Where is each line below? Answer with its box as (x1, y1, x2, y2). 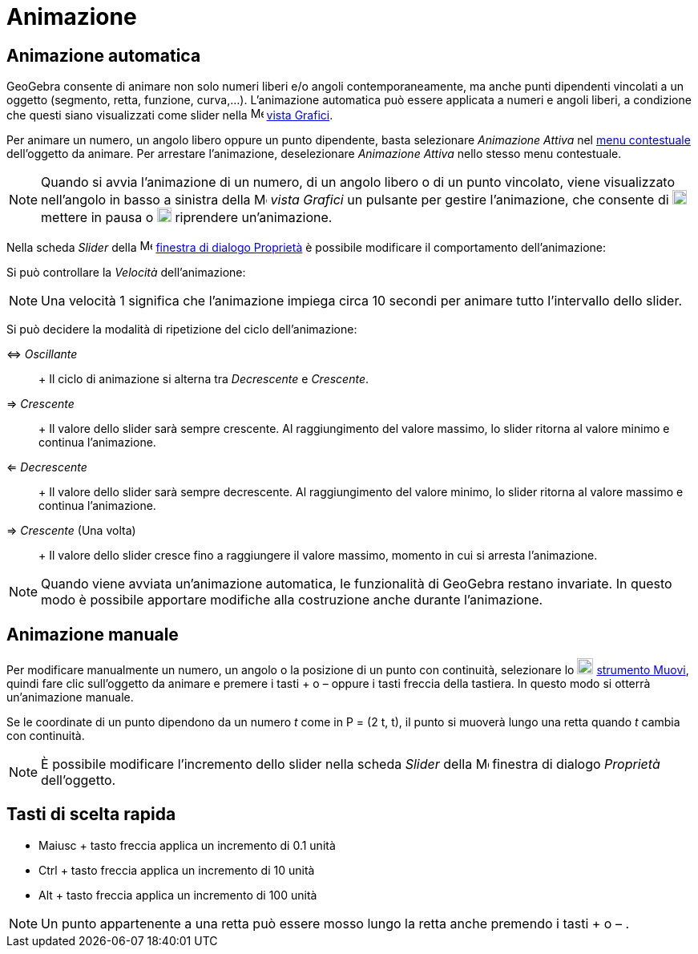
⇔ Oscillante (6, 347, 78, 362)
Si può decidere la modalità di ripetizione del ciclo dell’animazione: (6, 322, 357, 337)
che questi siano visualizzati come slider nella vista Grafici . (6, 108, 333, 123)
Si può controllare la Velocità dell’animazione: (6, 265, 246, 280)
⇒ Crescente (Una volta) (6, 523, 136, 538)
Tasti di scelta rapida (6, 804, 176, 825)
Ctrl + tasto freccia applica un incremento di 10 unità (38, 863, 315, 877)
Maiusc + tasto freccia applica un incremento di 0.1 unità (38, 838, 336, 852)
